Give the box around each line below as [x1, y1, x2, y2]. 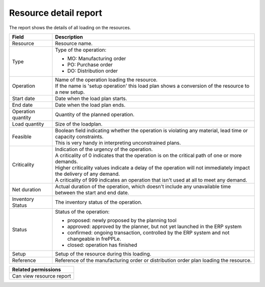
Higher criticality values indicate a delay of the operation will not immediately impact [54, 164, 250, 171]
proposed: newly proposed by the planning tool [67, 217, 177, 223]
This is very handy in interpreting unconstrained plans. [54, 139, 181, 146]
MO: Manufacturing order [67, 55, 126, 62]
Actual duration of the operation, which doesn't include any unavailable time [54, 183, 231, 190]
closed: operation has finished [67, 241, 137, 248]
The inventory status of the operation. [54, 198, 142, 205]
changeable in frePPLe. [67, 235, 121, 242]
